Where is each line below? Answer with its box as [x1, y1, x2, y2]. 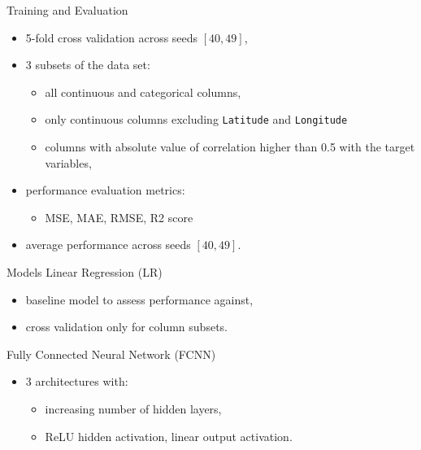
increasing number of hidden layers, [45, 400, 222, 417]
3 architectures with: [25, 373, 128, 390]
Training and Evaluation [7, 2, 128, 18]
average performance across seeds [25, 236, 191, 253]
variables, [45, 154, 92, 171]
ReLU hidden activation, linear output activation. [45, 427, 293, 444]
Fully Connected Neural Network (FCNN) [7, 345, 216, 362]
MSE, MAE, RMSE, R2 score [45, 208, 193, 225]
